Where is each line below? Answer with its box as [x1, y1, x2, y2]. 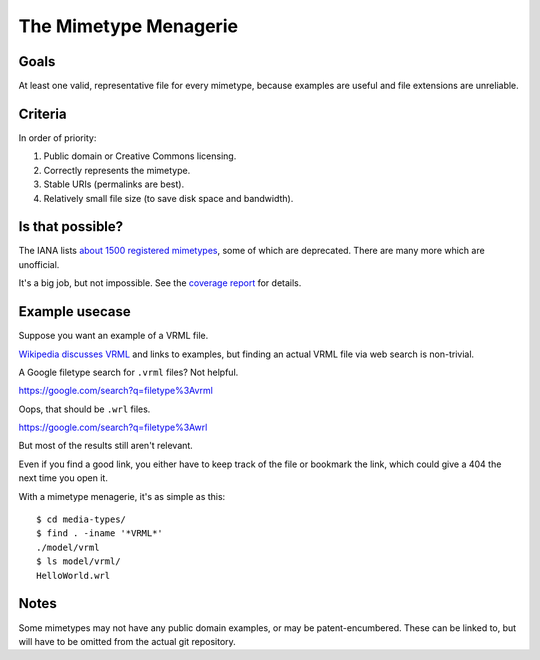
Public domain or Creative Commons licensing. [43, 150, 237, 162]
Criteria [18, 105, 67, 122]
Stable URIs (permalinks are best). [43, 178, 185, 190]
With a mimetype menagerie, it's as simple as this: [18, 490, 226, 502]
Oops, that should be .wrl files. [18, 403, 151, 415]
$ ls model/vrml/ [36, 556, 121, 567]
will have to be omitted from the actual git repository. [18, 635, 237, 647]
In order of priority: [18, 131, 97, 144]
